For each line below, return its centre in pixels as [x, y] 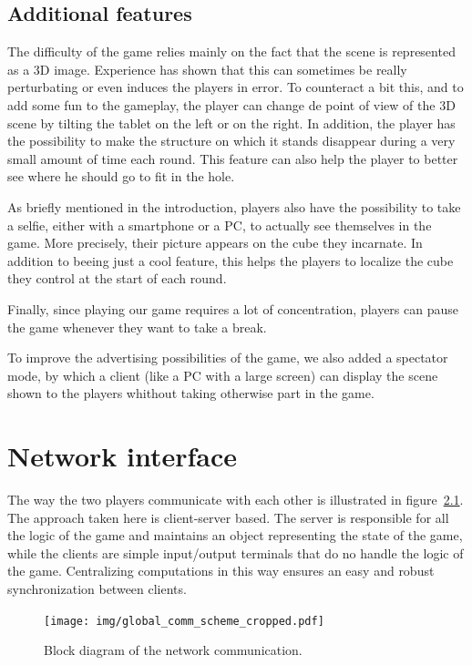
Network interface [123, 456]
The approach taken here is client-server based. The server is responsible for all [228, 517]
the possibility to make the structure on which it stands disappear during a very [231, 141]
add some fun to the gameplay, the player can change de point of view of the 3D [231, 104]
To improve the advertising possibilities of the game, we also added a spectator [228, 358]
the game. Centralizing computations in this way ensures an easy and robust [221, 571]
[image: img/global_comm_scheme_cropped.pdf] [184, 621]
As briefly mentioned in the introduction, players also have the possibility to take [234, 206]
